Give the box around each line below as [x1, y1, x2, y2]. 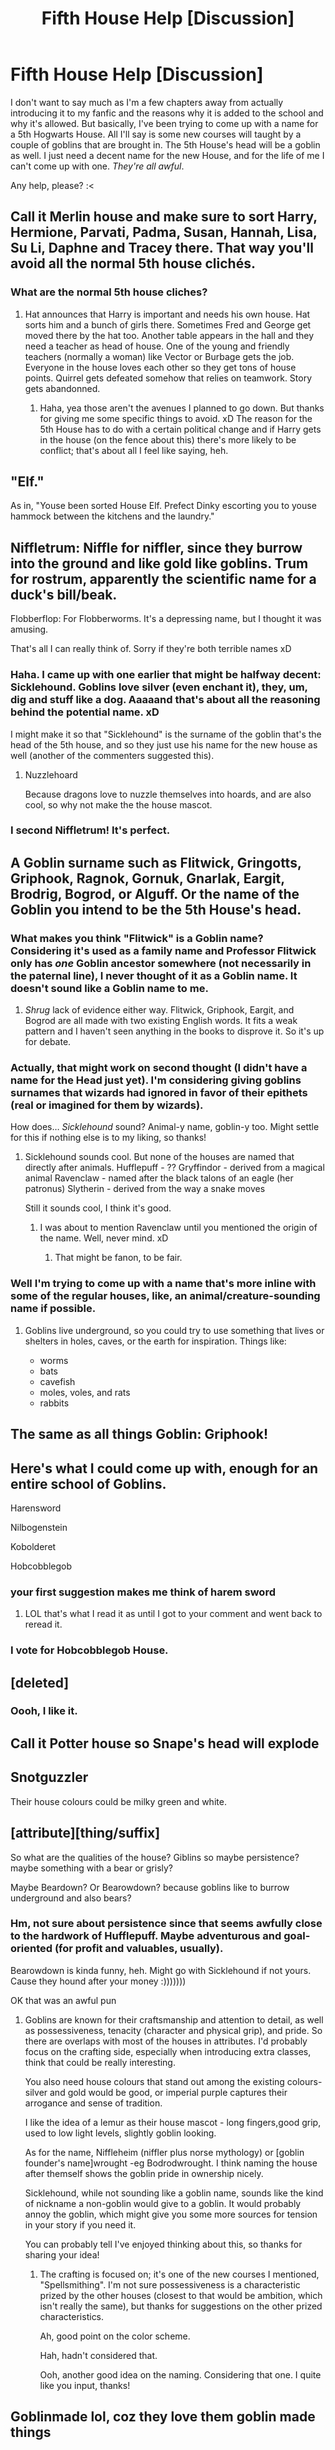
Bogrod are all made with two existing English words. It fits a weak [24, 1015, 298, 1027]
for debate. [24, 1036, 72, 1048]
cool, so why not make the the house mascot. [24, 798, 213, 811]
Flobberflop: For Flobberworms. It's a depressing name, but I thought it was [10, 613, 322, 625]
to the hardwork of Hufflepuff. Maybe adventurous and [10, 1929, 282, 1943]
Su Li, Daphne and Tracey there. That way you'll [10, 240, 314, 257]
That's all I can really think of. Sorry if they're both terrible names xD [10, 643, 292, 655]
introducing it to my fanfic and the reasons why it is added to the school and [10, 107, 324, 119]
